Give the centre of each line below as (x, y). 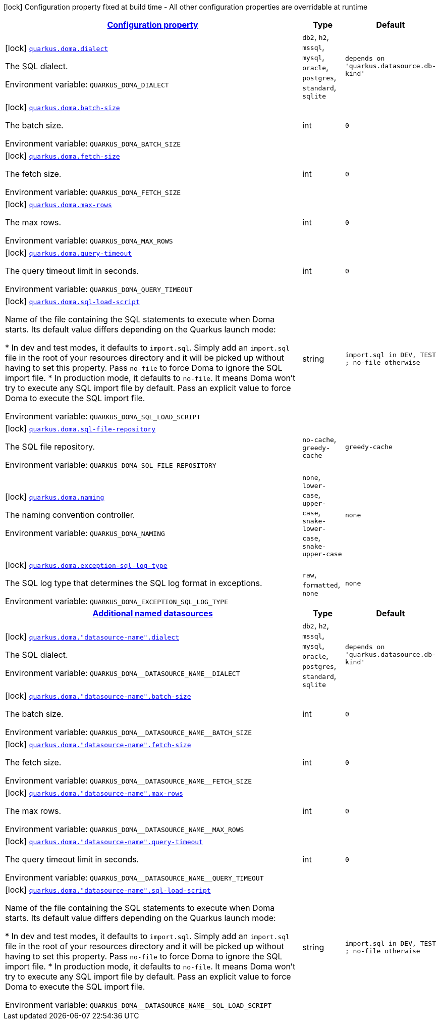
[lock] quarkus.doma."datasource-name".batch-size (98, 696)
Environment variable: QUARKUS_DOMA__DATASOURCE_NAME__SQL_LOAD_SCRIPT (139, 1005)
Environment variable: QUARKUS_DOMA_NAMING (85, 533)
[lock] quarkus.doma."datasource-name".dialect (92, 636)
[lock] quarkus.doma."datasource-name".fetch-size (98, 744)
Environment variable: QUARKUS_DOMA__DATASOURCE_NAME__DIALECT (123, 673)
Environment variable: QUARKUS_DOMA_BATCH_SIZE (93, 143)
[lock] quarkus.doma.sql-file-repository (80, 428)
